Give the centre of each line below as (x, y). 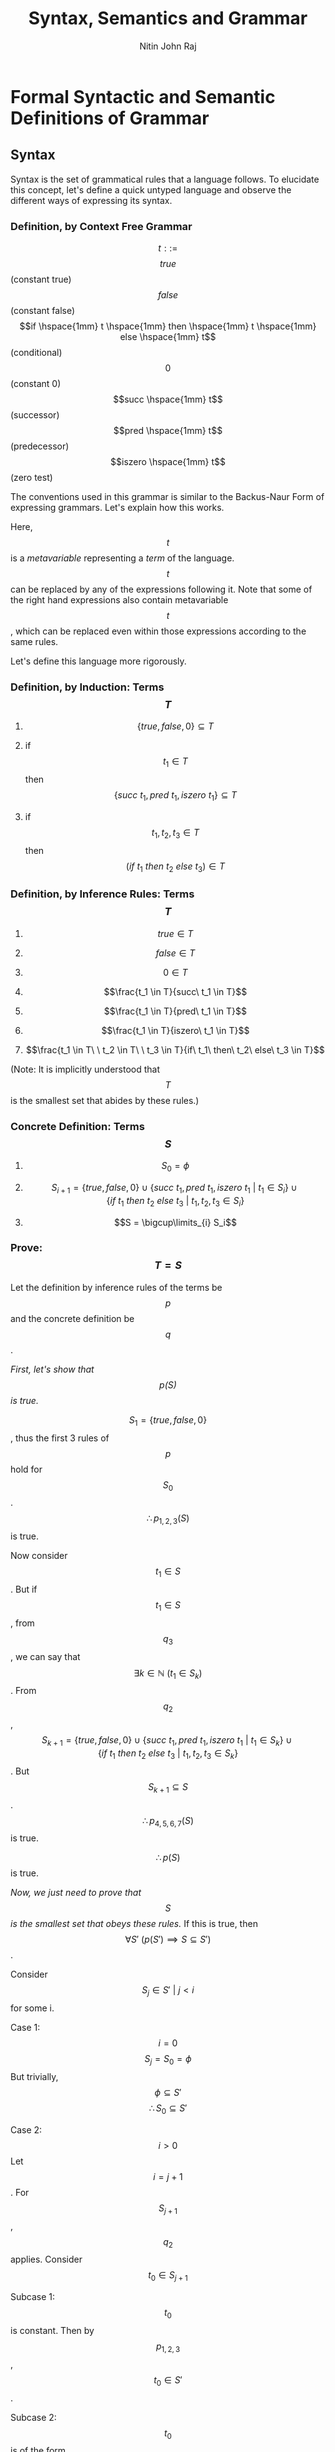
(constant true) (41, 279)
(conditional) (36, 353)
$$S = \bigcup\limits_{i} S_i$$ (175, 1222)
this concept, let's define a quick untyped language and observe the (151, 189)
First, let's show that (52, 1369)
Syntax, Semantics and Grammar (168, 18)
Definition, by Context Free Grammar (101, 226)
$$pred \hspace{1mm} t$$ (168, 431)
